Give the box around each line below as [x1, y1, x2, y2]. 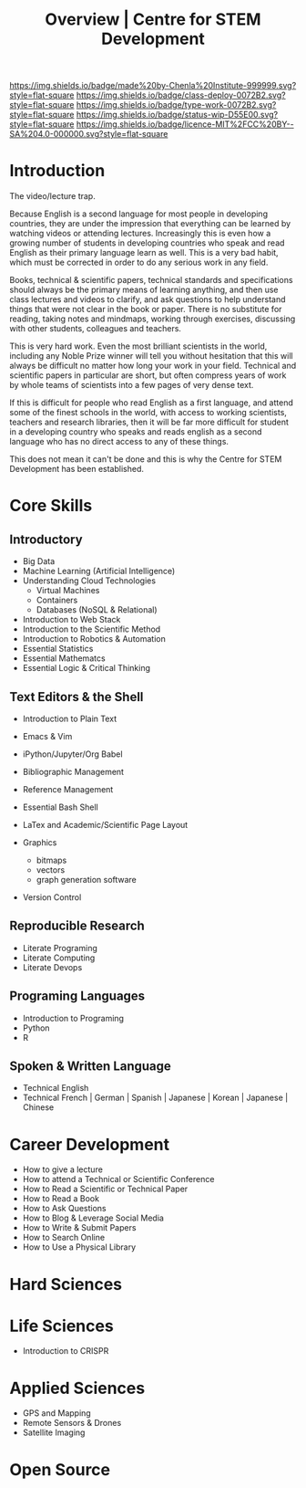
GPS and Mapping [22, 1408, 91, 1419]
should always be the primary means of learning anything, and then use [9, 284, 280, 296]
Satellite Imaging [22, 1427, 86, 1438]
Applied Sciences [9, 1378, 146, 1399]
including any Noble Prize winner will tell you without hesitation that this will [9, 351, 293, 362]
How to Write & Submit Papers [22, 1222, 137, 1233]
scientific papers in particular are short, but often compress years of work [9, 370, 287, 381]
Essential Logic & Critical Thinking [22, 663, 150, 674]
